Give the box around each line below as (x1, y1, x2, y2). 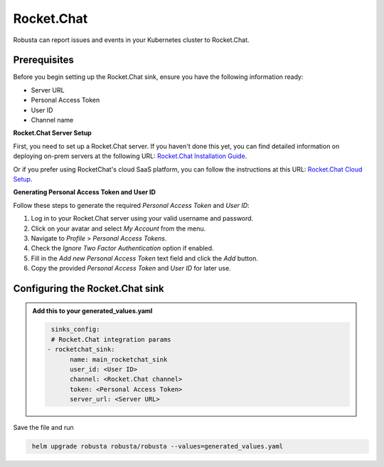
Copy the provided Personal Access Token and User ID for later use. (31, 264, 231, 273)
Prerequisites (13, 54, 74, 66)
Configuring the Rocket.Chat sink (13, 282, 164, 295)
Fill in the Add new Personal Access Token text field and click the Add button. (31, 253, 259, 263)
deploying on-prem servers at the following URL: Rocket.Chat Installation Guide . (13, 152, 247, 160)
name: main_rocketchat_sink (70, 355, 168, 363)
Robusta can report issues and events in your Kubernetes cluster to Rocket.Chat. (13, 36, 250, 44)
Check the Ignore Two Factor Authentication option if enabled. (31, 244, 214, 253)
